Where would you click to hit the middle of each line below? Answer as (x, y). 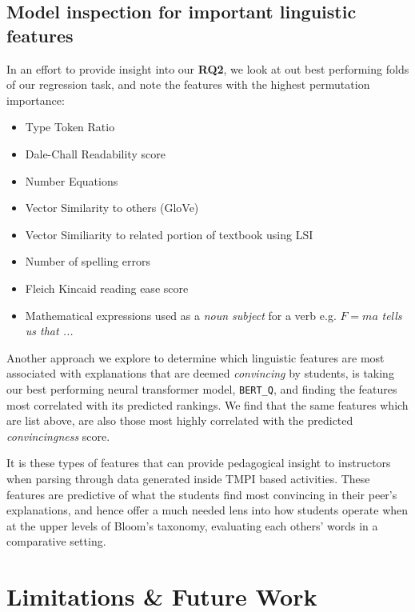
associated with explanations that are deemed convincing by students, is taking (200, 373)
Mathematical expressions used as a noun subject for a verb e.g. (181, 315)
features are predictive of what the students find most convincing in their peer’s (202, 494)
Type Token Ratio (70, 127)
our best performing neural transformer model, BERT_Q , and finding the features (202, 388)
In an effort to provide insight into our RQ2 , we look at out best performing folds (208, 68)
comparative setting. (56, 541)
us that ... (49, 331)
